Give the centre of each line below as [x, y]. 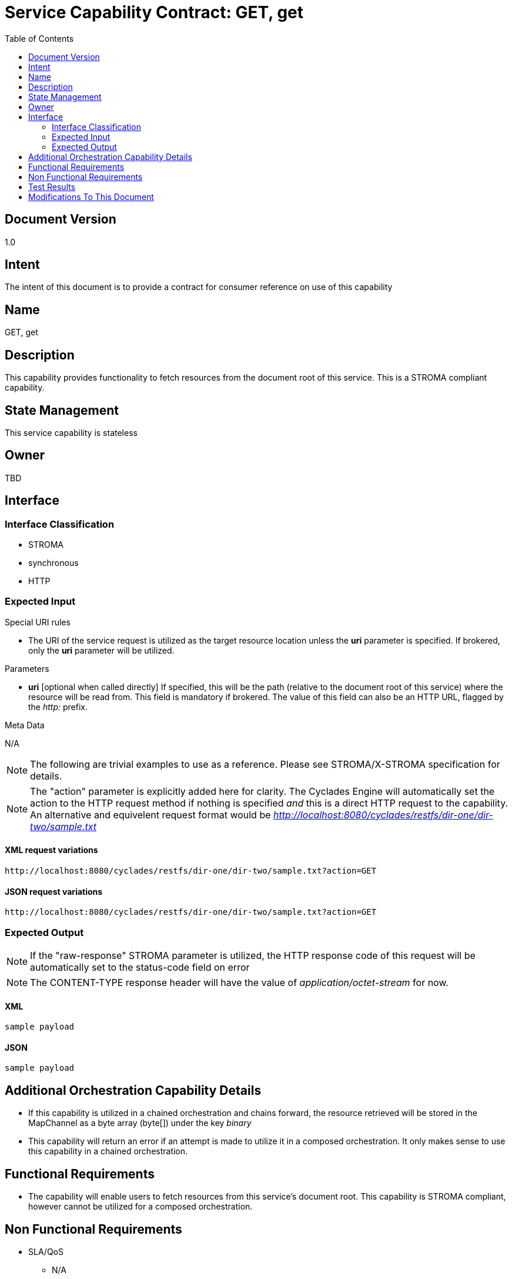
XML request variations [51, 850]
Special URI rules [38, 622]
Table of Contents [39, 38]
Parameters [27, 668]
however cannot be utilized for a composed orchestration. [140, 1207]
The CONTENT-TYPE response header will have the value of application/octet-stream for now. [239, 982]
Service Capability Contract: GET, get [154, 12]
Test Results [52, 186]
